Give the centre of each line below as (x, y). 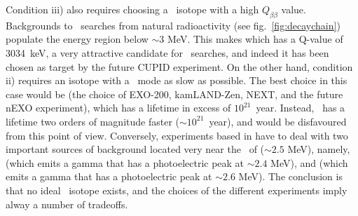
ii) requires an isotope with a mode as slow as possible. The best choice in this (177, 80)
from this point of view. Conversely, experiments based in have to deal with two (177, 135)
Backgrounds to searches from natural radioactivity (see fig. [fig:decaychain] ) (173, 25)
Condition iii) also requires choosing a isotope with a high (132, 9)
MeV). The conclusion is (290, 176)
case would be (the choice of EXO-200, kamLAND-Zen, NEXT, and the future (174, 94)
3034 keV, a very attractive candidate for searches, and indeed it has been (167, 52)
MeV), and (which (309, 162)
